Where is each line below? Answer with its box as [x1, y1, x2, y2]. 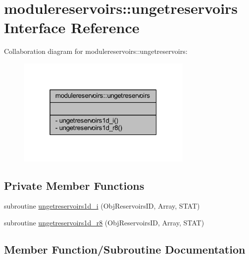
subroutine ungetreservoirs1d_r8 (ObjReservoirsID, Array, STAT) [4, 217, 204, 227]
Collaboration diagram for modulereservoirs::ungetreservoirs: [4, 46, 188, 56]
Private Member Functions [4, 177, 145, 193]
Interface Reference [4, 17, 140, 38]
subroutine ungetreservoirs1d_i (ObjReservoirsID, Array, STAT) [4, 201, 200, 211]
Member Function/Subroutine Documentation [4, 241, 246, 257]
